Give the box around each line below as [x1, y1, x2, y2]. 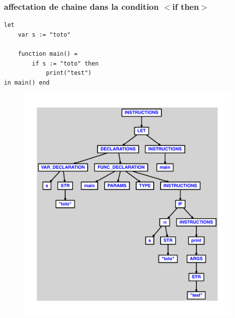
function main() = [18, 50, 78, 57]
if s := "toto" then [32, 60, 99, 67]
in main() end [4, 79, 50, 86]
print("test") [46, 69, 92, 77]
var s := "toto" [18, 31, 71, 38]
